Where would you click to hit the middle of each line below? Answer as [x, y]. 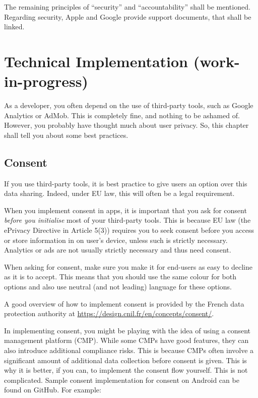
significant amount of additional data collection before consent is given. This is [125, 360]
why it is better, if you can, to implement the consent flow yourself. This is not [126, 370]
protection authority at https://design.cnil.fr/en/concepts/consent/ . [109, 313]
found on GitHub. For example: [53, 390]
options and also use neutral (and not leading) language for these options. [118, 287]
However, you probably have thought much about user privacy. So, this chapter [126, 125]
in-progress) [46, 81]
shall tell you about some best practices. [66, 135]
